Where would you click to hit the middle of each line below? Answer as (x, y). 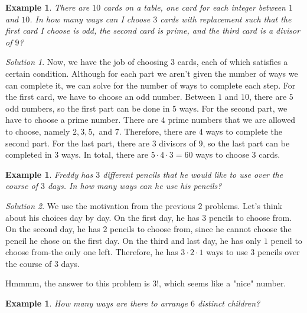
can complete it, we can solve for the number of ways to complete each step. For (151, 85)
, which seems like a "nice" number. (223, 283)
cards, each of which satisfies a (233, 62)
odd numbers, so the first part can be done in (88, 108)
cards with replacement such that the (226, 19)
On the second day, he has (53, 229)
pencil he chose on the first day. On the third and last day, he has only (133, 240)
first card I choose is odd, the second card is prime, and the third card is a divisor (153, 30)
